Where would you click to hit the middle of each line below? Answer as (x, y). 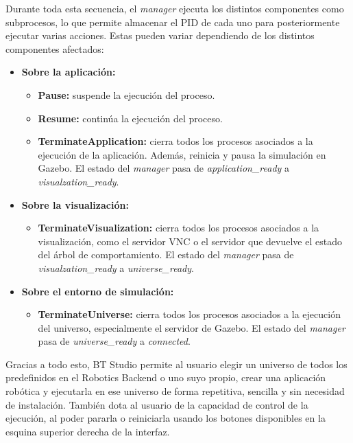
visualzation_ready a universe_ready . (116, 268)
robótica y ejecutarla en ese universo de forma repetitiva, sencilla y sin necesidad (175, 391)
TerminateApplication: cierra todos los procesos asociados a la (175, 141)
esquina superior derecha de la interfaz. (88, 431)
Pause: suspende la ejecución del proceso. (126, 94)
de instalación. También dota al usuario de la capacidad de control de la (157, 404)
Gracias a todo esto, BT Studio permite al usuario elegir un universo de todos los (176, 364)
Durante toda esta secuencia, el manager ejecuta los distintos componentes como (175, 8)
